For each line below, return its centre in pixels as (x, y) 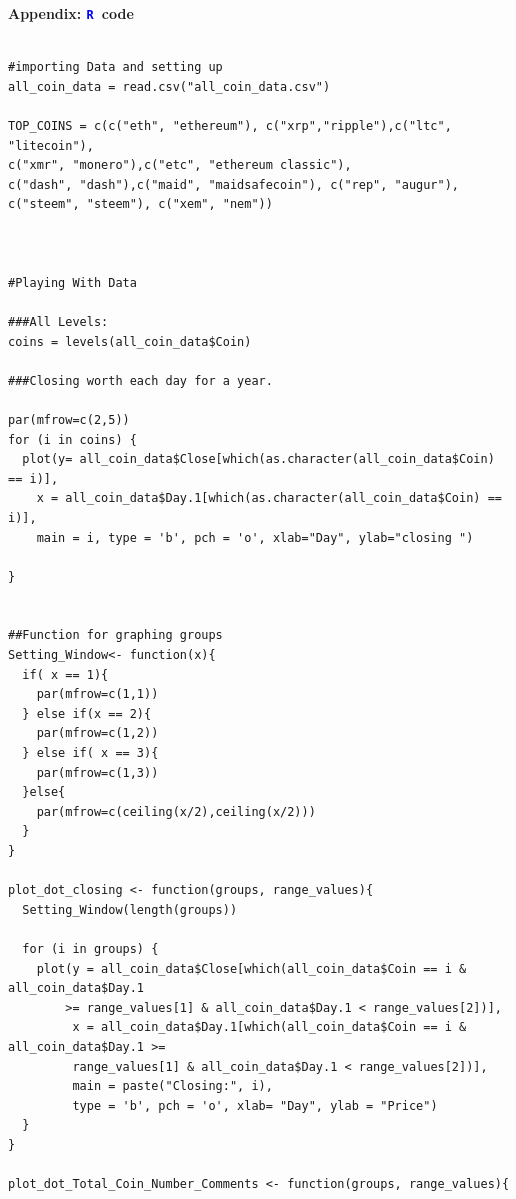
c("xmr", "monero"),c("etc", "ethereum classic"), (180, 165)
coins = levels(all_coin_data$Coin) (130, 341)
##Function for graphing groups (115, 635)
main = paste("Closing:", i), (172, 1086)
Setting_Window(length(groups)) (130, 909)
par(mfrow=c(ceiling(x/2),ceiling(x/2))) (176, 811)
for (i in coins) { (72, 439)
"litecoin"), (51, 145)
